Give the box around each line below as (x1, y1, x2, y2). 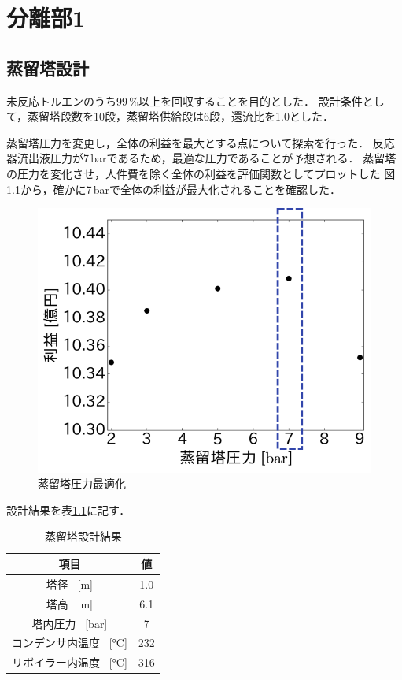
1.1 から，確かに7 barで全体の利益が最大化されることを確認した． (6, 180, 341, 197)
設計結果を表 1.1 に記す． (6, 501, 131, 518)
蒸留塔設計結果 (44, 528, 122, 544)
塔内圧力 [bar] (31, 615, 108, 631)
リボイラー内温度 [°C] (12, 654, 127, 671)
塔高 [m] (46, 595, 93, 611)
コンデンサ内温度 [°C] (12, 634, 127, 651)
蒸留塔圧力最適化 (38, 475, 126, 492)
